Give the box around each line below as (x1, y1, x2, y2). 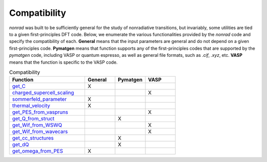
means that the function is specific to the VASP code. (9, 59, 118, 65)
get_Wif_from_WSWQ (12, 121, 62, 128)
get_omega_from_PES (12, 148, 63, 155)
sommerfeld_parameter (12, 96, 67, 103)
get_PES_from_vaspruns (12, 109, 69, 116)
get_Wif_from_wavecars (12, 128, 68, 135)
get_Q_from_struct (12, 115, 54, 122)
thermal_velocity (12, 102, 50, 109)
